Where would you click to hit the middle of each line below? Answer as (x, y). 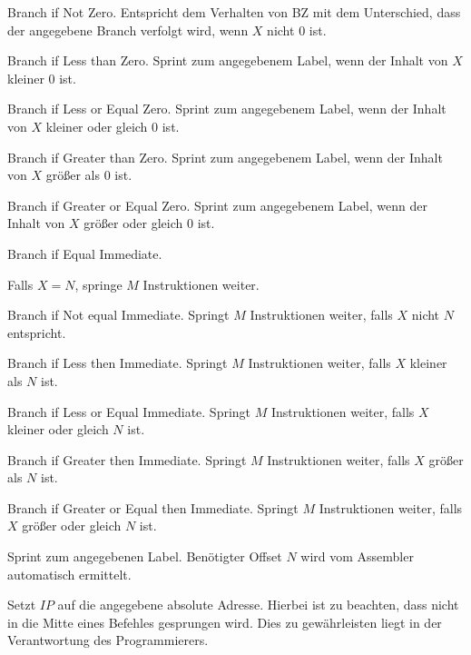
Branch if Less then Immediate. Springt (118, 363)
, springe (98, 284)
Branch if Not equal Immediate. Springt (118, 315)
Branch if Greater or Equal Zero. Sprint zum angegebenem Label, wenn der (217, 205)
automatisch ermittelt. (69, 574)
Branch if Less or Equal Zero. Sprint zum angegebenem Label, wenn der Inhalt (227, 109)
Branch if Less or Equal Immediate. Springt (129, 411)
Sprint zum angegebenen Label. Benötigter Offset (145, 556)
